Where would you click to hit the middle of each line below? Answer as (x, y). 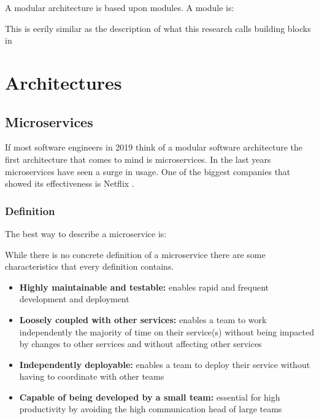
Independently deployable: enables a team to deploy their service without (165, 364)
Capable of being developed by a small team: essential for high (150, 397)
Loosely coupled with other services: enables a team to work (143, 319)
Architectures (63, 82)
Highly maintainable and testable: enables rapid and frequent (144, 287)
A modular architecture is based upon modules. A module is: (120, 7)
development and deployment (74, 299)
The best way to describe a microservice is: (86, 233)
